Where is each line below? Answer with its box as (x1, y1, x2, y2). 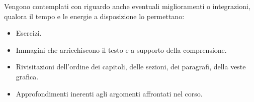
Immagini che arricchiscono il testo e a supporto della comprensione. (16, 44, 227, 55)
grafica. (16, 71, 39, 81)
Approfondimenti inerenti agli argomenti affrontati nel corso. (16, 88, 203, 98)
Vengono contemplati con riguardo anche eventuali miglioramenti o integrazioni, (4, 1, 250, 11)
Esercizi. (16, 28, 42, 38)
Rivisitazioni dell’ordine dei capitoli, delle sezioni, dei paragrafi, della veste (16, 61, 246, 72)
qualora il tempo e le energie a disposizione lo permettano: (4, 11, 185, 21)
